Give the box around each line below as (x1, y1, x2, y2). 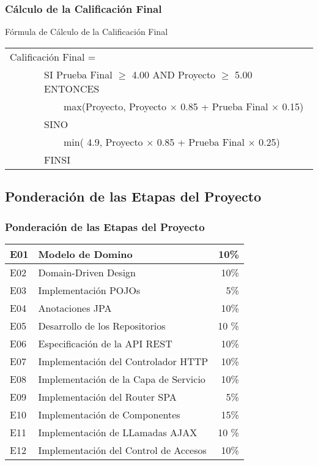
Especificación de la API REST (38, 336, 172, 350)
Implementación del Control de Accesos (38, 442, 207, 457)
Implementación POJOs (38, 282, 141, 297)
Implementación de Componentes (38, 407, 180, 422)
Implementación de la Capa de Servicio (38, 371, 205, 386)
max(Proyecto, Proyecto (64, 99, 167, 113)
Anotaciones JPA (38, 300, 112, 315)
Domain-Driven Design (38, 265, 136, 279)
